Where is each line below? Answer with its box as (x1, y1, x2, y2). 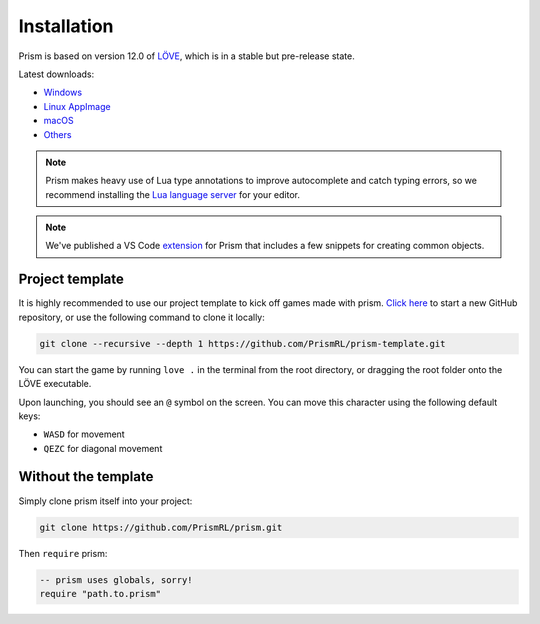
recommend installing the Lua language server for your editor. (45, 188, 300, 200)
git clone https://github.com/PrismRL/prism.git (39, 521, 283, 533)
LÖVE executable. (18, 378, 92, 390)
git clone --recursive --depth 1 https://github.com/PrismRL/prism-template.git (39, 338, 446, 349)
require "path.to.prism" (39, 588, 162, 599)
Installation (18, 15, 114, 37)
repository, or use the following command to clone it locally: (18, 311, 265, 323)
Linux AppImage (43, 100, 111, 112)
